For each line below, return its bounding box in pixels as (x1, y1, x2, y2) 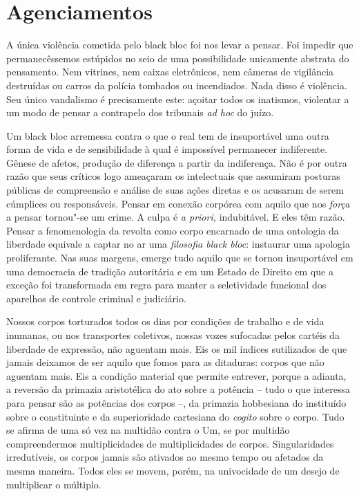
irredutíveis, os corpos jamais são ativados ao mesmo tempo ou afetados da (6, 450, 324, 464)
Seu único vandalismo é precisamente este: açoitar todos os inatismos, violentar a (6, 91, 349, 106)
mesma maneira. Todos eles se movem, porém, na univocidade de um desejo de (6, 463, 340, 477)
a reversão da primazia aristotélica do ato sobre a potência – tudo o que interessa (6, 382, 350, 396)
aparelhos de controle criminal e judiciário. (6, 291, 186, 305)
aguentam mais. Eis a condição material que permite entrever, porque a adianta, (6, 368, 347, 383)
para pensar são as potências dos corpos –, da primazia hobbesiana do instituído (6, 395, 347, 410)
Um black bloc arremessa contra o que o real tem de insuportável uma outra (6, 128, 329, 143)
